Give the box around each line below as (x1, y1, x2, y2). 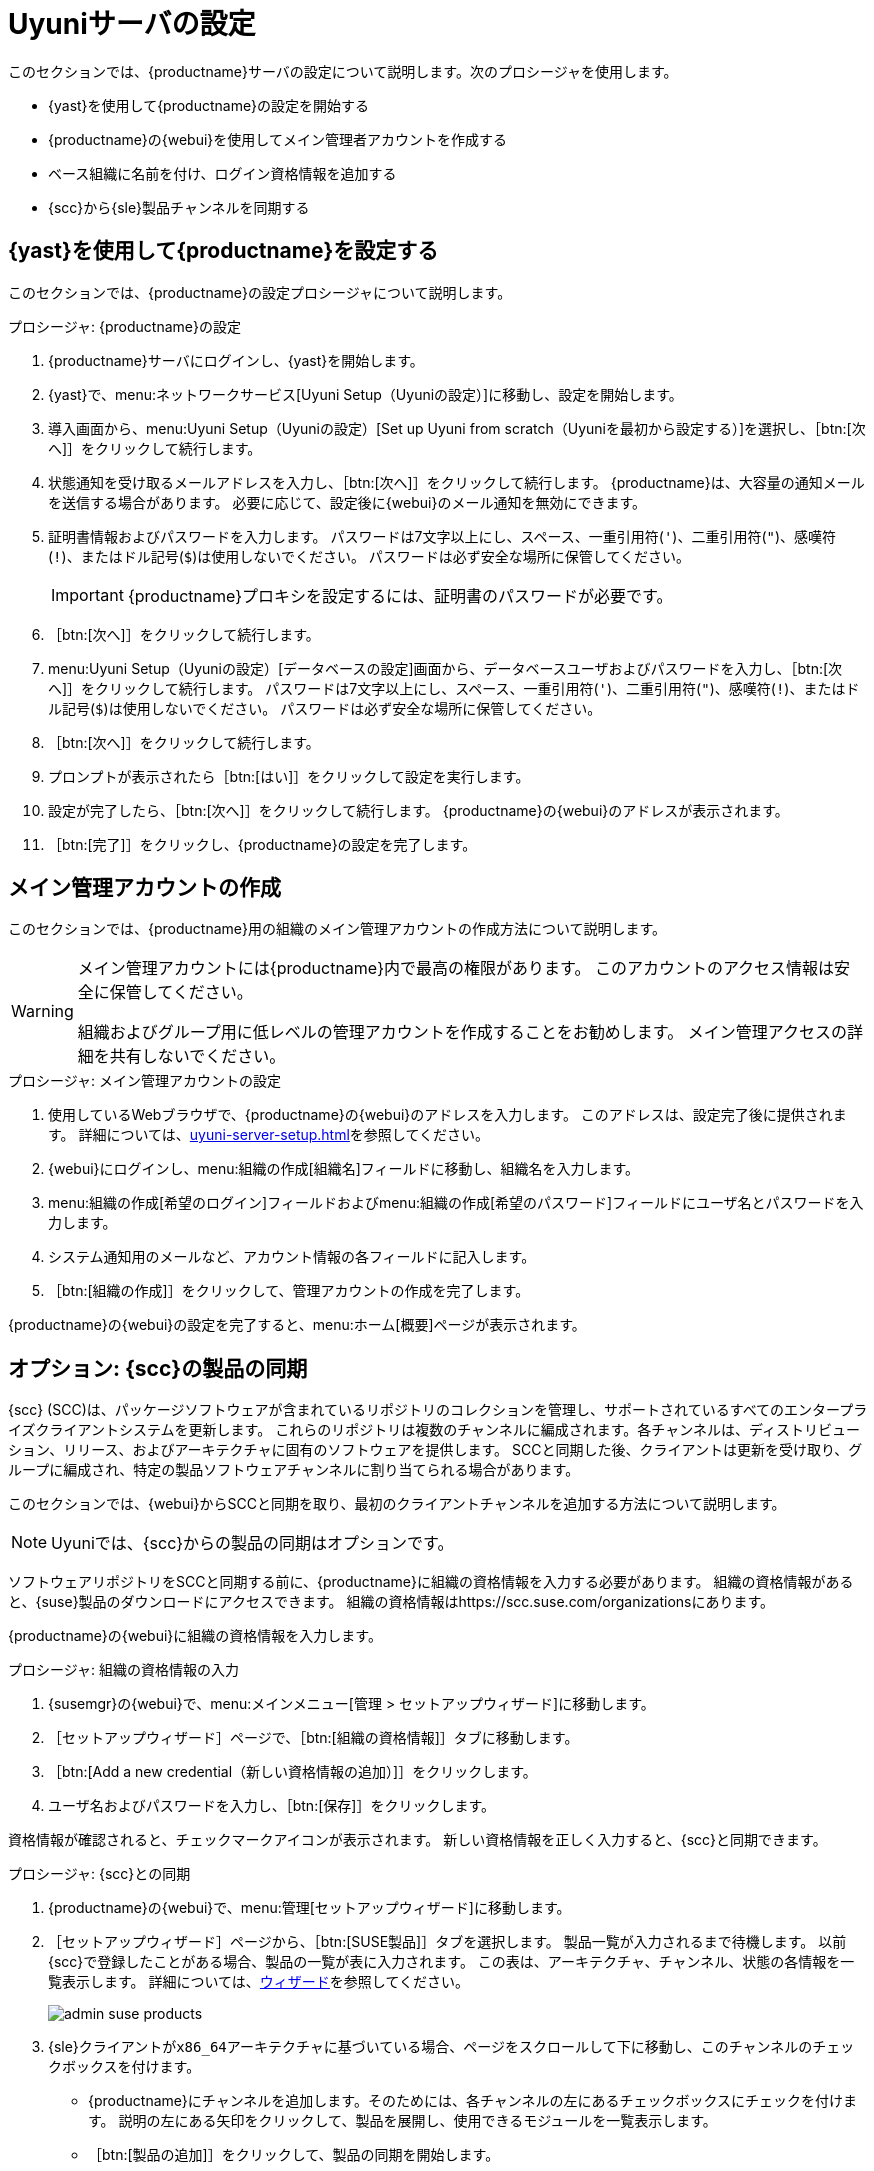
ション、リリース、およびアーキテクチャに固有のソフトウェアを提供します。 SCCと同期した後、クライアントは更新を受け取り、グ (8, 1441, 863, 1459)
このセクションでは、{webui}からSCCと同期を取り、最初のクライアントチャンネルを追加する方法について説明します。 (8, 1495, 786, 1513)
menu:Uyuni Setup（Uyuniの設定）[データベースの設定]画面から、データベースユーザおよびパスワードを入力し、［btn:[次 (48, 659, 843, 677)
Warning (11, 1001, 74, 1022)
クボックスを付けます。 (48, 2058, 201, 2076)
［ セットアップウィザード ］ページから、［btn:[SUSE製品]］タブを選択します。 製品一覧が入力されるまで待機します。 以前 (48, 1933, 847, 1951)
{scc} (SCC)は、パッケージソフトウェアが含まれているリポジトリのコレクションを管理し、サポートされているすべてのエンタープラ (8, 1401, 868, 1419)
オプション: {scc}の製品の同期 (8, 1355, 308, 1381)
